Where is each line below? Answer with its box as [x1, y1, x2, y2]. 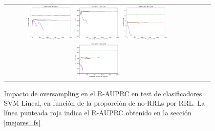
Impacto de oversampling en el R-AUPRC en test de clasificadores [4, 88, 202, 98]
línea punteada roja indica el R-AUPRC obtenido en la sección [4, 107, 192, 117]
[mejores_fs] [4, 117, 41, 127]
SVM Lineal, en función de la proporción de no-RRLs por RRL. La [4, 98, 205, 108]
